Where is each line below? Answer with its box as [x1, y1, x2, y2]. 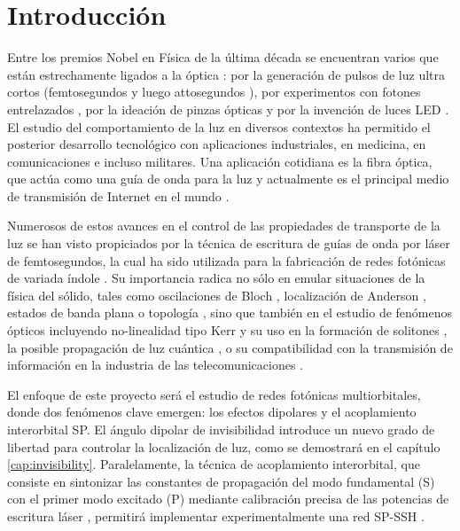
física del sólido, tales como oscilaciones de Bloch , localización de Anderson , [7, 285, 426, 304]
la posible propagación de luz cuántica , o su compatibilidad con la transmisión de [7, 338, 453, 356]
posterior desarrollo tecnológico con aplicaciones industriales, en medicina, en [7, 135, 426, 153]
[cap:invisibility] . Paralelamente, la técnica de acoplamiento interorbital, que [7, 455, 420, 473]
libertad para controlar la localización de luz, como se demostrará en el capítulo [7, 437, 441, 456]
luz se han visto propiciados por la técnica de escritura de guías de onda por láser [7, 234, 450, 253]
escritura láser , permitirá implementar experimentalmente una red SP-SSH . [7, 506, 425, 525]
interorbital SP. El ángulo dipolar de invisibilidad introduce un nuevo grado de [7, 420, 435, 438]
